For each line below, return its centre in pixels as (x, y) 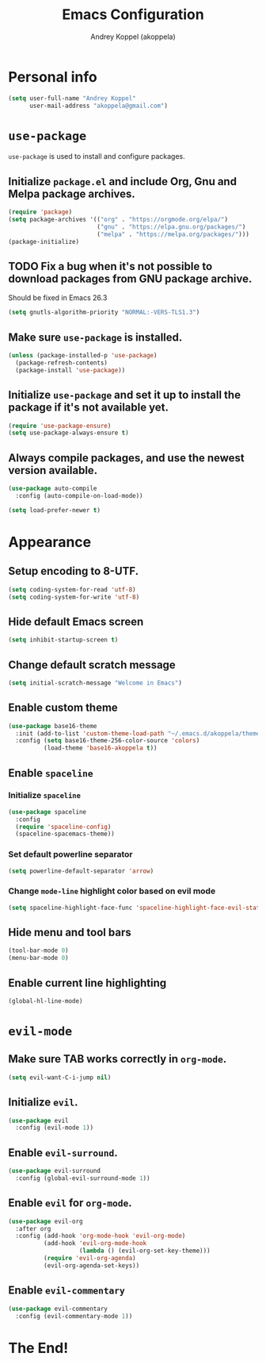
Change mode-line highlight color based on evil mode (112, 891)
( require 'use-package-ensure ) (60, 426)
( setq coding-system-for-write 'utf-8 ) (74, 597)
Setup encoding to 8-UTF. (74, 571)
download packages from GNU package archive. (130, 278)
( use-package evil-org (46, 1221)
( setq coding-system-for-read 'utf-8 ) (72, 589)
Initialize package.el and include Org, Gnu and (123, 181)
